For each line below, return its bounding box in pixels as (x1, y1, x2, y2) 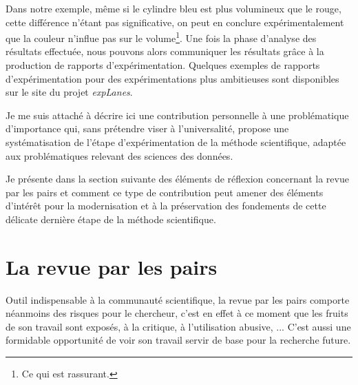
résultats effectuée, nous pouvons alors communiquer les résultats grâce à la (6, 44, 324, 59)
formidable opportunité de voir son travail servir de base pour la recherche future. (6, 333, 351, 347)
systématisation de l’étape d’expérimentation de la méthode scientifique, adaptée (6, 135, 346, 149)
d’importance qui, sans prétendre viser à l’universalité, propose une (6, 121, 289, 136)
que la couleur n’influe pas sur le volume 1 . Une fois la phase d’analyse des (6, 29, 317, 45)
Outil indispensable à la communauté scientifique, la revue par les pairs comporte (6, 292, 350, 306)
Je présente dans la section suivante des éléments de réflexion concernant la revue (6, 171, 349, 186)
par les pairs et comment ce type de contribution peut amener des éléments (6, 185, 324, 199)
